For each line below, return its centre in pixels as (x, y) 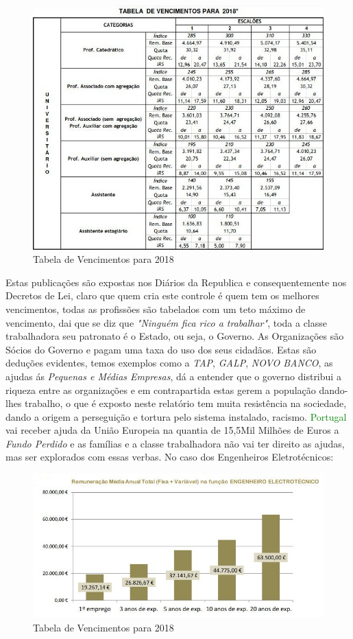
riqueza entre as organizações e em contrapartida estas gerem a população (161, 390)
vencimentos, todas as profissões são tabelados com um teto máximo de (156, 309)
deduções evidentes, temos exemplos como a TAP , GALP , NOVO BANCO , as (169, 363)
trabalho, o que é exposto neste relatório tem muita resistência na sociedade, (186, 403)
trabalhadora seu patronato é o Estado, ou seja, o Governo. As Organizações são (175, 336)
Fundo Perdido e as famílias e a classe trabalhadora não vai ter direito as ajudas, (175, 443)
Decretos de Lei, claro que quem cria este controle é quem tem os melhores (162, 295)
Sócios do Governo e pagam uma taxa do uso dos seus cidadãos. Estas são (161, 349)
